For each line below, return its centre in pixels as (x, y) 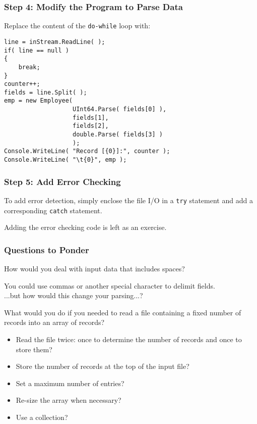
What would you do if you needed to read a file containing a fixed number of (123, 312)
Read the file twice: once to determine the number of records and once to (129, 339)
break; (29, 67)
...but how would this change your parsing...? (74, 295)
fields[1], (91, 117)
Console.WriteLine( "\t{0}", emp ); (66, 160)
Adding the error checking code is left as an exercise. (85, 227)
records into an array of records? (54, 322)
